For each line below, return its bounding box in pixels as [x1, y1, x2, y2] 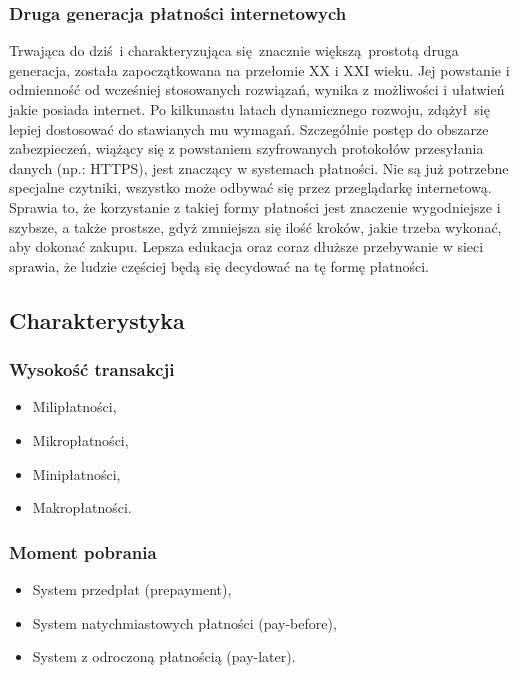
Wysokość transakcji [9, 357, 175, 382]
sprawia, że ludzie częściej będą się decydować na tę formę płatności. [9, 255, 429, 276]
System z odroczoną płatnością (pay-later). [32, 646, 296, 667]
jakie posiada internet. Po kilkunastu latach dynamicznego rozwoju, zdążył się [9, 99, 490, 119]
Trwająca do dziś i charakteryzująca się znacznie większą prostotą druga [9, 40, 459, 61]
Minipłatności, [32, 463, 121, 484]
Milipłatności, [32, 396, 117, 417]
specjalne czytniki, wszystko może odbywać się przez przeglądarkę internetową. [9, 177, 492, 198]
